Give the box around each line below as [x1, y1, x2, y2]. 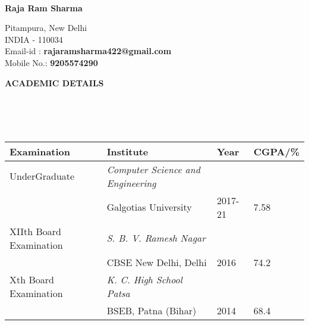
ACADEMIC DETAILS [5, 76, 104, 89]
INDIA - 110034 [5, 33, 63, 45]
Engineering [106, 176, 156, 190]
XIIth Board [10, 224, 61, 238]
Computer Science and [106, 162, 200, 176]
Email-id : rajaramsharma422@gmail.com [5, 45, 172, 57]
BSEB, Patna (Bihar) [106, 303, 197, 317]
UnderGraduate [10, 169, 75, 183]
